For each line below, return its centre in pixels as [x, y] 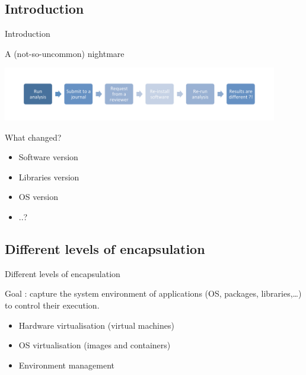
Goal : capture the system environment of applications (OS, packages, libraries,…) [153, 293]
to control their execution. [52, 305]
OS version [39, 197]
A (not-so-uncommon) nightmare [65, 53]
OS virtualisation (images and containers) [95, 345]
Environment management [67, 365]
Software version [48, 157]
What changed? [33, 137]
